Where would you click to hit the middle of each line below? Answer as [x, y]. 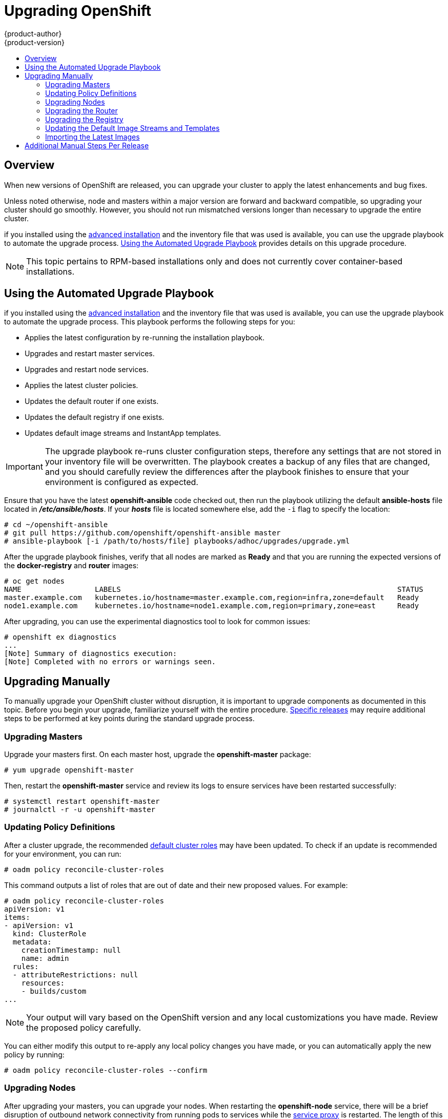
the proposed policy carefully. [84, 1027]
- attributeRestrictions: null [75, 975]
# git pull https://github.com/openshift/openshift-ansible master [142, 533]
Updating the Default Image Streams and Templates [133, 128]
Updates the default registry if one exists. [95, 417]
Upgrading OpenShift [78, 11]
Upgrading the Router [82, 110]
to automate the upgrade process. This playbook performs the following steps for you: [150, 322]
